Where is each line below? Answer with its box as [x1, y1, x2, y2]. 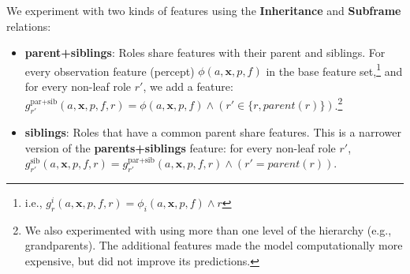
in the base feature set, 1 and [266, 60, 403, 79]
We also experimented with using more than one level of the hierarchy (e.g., [24, 221, 392, 238]
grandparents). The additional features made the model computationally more [24, 237, 403, 253]
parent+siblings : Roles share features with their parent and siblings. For [24, 44, 386, 61]
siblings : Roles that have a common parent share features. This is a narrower [24, 124, 401, 141]
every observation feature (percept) [24, 62, 195, 79]
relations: [6, 17, 51, 34]
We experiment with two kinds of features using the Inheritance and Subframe [6, 2, 401, 18]
